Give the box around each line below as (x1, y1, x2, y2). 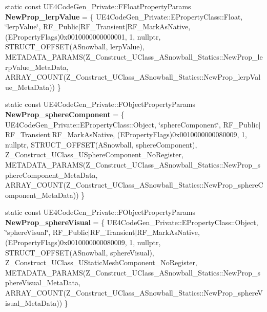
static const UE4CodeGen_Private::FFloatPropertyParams (5, 1, 191, 11)
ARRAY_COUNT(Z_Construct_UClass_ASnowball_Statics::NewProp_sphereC (5, 179, 263, 190)
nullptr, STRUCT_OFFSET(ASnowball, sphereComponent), (5, 139, 197, 150)
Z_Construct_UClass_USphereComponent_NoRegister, (5, 149, 183, 160)
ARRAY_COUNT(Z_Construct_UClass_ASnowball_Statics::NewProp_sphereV (5, 287, 263, 298)
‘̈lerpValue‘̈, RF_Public (5, 21, 78, 32)
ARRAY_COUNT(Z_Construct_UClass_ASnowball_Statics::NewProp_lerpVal (5, 71, 261, 82)
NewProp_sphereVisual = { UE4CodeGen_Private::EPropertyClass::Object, (5, 216, 258, 227)
